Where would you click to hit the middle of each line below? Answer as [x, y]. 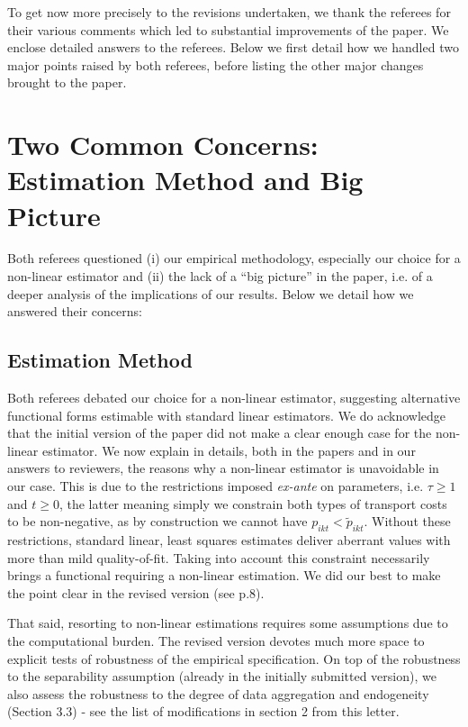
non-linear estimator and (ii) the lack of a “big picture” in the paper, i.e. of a [220, 276]
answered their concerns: [75, 311]
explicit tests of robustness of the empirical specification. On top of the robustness [234, 658]
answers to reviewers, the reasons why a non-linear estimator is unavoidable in [223, 468]
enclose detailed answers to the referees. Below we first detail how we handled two [233, 47]
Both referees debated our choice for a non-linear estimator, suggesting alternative [234, 398]
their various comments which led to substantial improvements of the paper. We [228, 29]
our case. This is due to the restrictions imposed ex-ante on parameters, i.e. [216, 486]
